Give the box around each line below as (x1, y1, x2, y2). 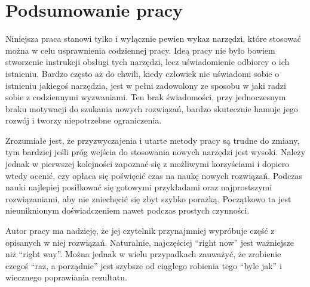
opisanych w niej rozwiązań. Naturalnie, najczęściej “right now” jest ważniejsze (5, 236, 294, 248)
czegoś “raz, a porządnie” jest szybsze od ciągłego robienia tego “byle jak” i (5, 259, 282, 271)
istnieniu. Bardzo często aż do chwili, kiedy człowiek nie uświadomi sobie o (5, 67, 280, 79)
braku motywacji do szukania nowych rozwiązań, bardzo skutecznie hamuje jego (5, 102, 298, 115)
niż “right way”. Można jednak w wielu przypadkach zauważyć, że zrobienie (5, 248, 281, 260)
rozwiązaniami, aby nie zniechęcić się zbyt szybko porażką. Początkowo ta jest (5, 192, 291, 205)
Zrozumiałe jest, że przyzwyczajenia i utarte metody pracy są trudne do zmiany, (5, 134, 300, 146)
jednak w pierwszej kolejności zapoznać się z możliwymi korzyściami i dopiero (5, 158, 290, 170)
